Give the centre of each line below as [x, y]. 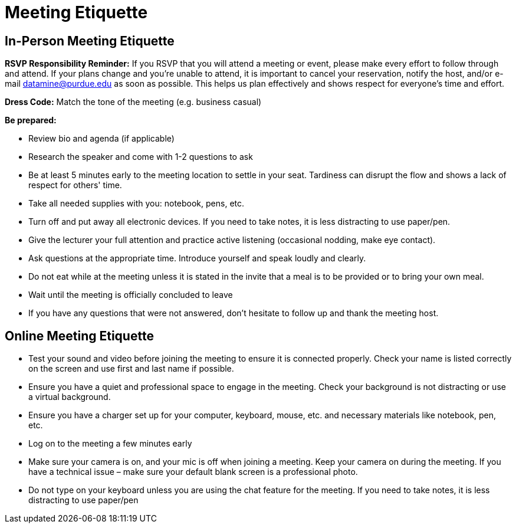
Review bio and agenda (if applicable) [101, 139]
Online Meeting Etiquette [79, 336]
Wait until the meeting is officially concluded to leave [131, 295]
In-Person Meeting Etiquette [90, 41]
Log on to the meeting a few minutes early [110, 444]
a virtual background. [70, 397]
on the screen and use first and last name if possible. [131, 369]
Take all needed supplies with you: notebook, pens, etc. [137, 204]
